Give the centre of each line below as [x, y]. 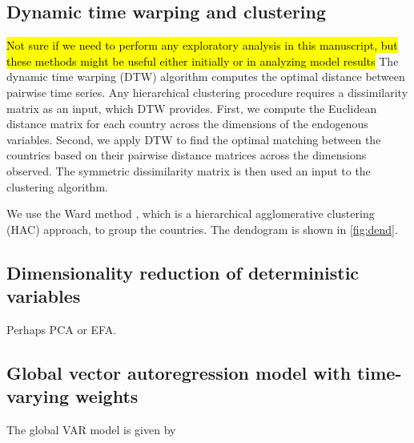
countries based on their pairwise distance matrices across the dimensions [187, 155]
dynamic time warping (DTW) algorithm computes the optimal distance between [206, 77]
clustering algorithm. [57, 186]
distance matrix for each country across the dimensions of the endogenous [187, 124]
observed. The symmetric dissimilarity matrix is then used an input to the [189, 170]
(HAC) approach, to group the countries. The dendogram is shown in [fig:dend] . [202, 229]
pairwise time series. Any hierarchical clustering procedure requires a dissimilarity [207, 92]
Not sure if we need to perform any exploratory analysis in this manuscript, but [202, 45]
